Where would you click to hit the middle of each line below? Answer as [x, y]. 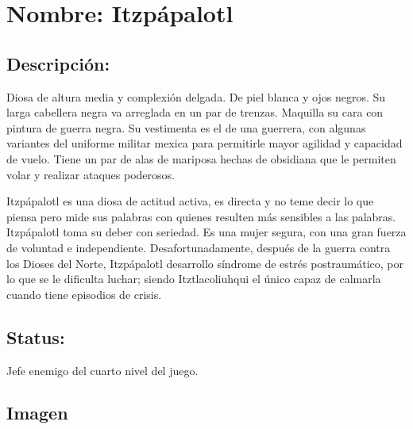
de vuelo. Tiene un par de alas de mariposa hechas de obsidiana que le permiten [201, 158]
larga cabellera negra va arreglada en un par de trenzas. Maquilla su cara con [195, 112]
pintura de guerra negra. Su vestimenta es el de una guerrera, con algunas [186, 127]
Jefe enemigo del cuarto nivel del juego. [102, 370]
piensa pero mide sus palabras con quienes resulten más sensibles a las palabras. [201, 216]
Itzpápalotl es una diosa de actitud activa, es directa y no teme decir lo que [190, 201]
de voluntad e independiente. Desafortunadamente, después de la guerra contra [199, 247]
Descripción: [58, 63]
